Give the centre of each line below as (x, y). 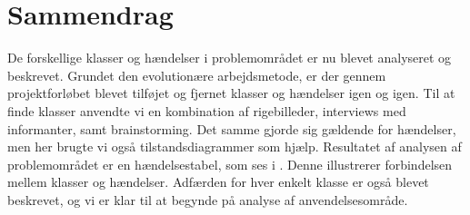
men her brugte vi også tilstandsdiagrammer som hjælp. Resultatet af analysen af (235, 147)
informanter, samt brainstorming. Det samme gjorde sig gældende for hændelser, (232, 128)
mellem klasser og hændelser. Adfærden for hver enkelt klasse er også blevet (218, 182)
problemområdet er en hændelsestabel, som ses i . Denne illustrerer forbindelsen (230, 164)
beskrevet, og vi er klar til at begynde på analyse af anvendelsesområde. (208, 199)
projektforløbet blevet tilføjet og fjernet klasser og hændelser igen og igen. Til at (231, 93)
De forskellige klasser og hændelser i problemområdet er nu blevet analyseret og (230, 58)
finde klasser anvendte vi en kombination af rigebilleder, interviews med (207, 110)
